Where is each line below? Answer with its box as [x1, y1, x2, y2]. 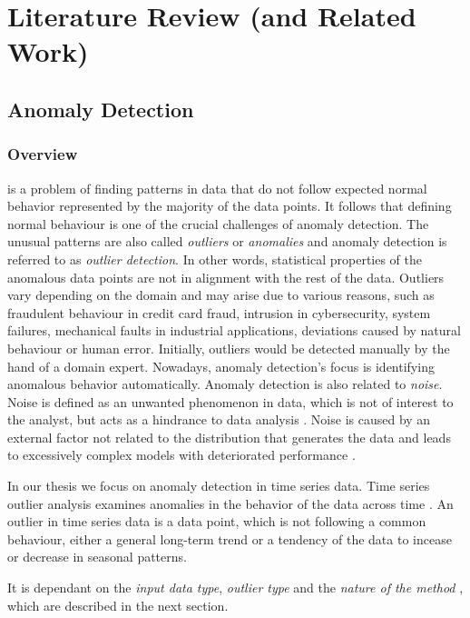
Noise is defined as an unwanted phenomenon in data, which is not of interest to [7, 392, 454, 411]
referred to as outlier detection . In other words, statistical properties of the [7, 249, 423, 268]
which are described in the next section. [7, 595, 229, 614]
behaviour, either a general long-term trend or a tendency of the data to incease [7, 529, 452, 548]
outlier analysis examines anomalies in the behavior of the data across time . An [7, 493, 454, 513]
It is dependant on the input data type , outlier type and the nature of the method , [7, 578, 464, 597]
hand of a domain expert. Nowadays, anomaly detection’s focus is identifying [7, 356, 435, 375]
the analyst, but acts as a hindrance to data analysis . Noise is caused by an [7, 410, 431, 429]
